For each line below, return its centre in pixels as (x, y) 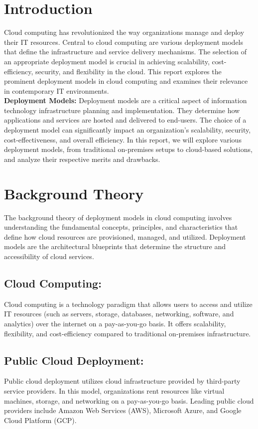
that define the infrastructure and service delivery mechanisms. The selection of (126, 52)
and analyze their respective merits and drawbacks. (82, 159)
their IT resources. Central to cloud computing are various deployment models (124, 42)
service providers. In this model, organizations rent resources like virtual (114, 390)
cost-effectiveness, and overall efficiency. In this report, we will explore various (123, 139)
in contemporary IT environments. (57, 90)
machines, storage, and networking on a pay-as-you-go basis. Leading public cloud (129, 400)
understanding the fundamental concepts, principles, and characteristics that (121, 227)
